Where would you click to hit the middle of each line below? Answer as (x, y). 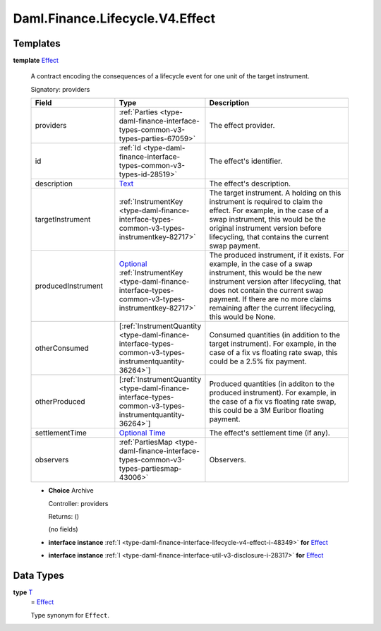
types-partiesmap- (150, 469)
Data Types (39, 576)
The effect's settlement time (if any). (270, 433)
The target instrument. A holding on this (275, 193)
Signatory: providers (60, 89)
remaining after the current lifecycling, (273, 308)
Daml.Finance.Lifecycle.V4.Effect (114, 18)
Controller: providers (78, 503)
